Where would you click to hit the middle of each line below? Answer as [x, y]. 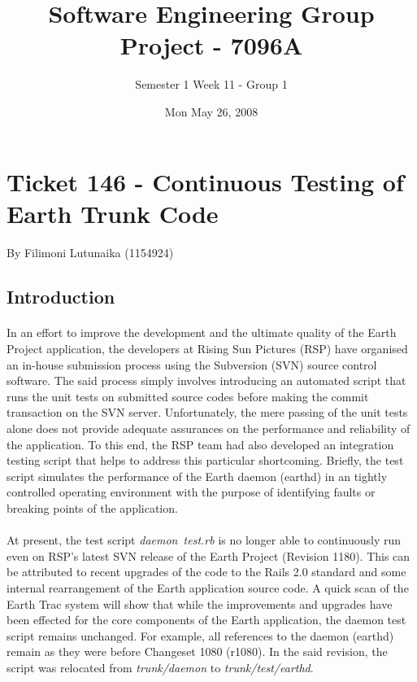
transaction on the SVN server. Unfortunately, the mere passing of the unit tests [207, 412]
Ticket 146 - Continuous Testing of [205, 181]
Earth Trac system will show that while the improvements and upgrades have [200, 603]
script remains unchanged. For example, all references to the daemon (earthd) [200, 635]
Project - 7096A [211, 45]
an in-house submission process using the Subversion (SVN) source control [192, 364]
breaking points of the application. [92, 507]
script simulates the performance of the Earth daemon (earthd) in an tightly [197, 476]
